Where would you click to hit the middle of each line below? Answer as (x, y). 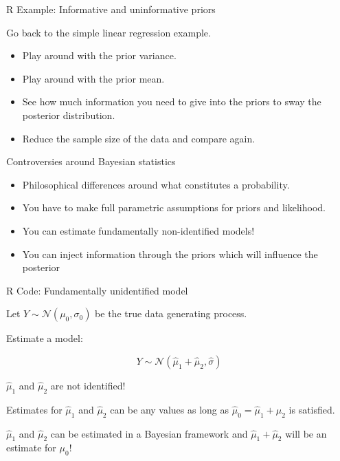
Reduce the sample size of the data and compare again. (139, 138)
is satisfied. (312, 409)
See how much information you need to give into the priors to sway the (172, 101)
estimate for (31, 448)
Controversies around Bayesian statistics (91, 161)
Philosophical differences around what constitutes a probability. (156, 184)
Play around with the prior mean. (93, 78)
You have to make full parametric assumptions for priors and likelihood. (174, 207)
